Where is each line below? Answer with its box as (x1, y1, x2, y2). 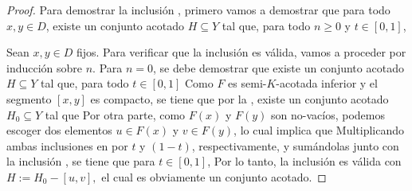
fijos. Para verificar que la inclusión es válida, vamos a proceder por (76, 44, 406, 60)
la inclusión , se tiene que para (6, 153, 155, 170)
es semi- (228, 75, 267, 92)
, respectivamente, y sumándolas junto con (191, 137, 399, 154)
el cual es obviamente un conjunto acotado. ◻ (101, 168, 327, 185)
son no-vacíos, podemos (271, 106, 385, 123)
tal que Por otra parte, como (45, 106, 186, 123)
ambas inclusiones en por (6, 137, 128, 154)
